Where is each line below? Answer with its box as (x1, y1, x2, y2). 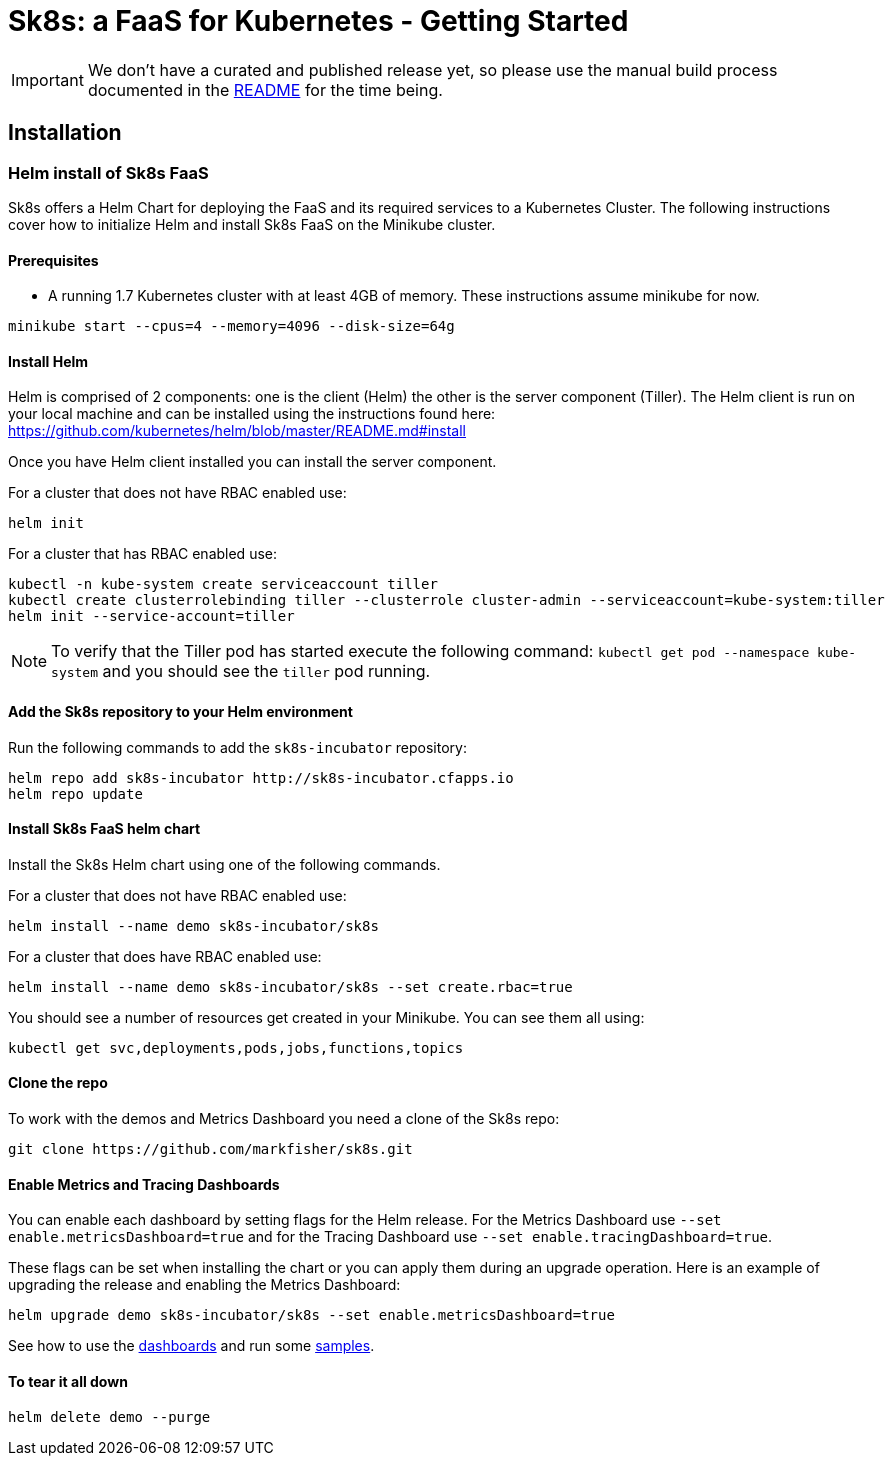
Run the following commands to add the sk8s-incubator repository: (8, 738, 467, 756)
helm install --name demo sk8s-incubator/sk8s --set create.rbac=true (8, 978, 573, 995)
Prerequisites (8, 251, 99, 269)
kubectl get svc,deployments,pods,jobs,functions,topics (8, 1039, 464, 1056)
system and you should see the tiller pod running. (51, 661, 431, 682)
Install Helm (8, 352, 89, 370)
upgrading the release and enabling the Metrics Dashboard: (8, 1276, 401, 1294)
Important (11, 69, 84, 90)
